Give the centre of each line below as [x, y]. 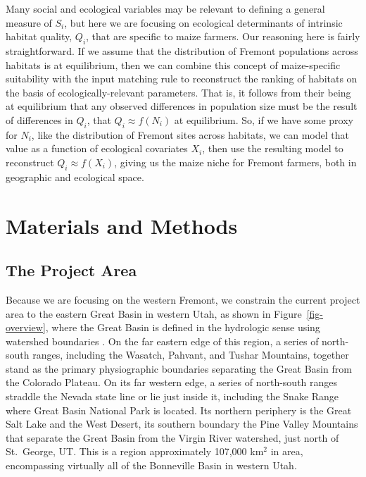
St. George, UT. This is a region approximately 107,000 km [135, 451]
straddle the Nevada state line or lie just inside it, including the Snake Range [172, 396]
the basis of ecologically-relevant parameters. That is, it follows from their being [178, 92]
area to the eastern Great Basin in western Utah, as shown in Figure [154, 313]
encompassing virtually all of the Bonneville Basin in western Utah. [151, 465]
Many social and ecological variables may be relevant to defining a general [165, 8]
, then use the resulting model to [273, 148]
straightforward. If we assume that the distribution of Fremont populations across [182, 50]
